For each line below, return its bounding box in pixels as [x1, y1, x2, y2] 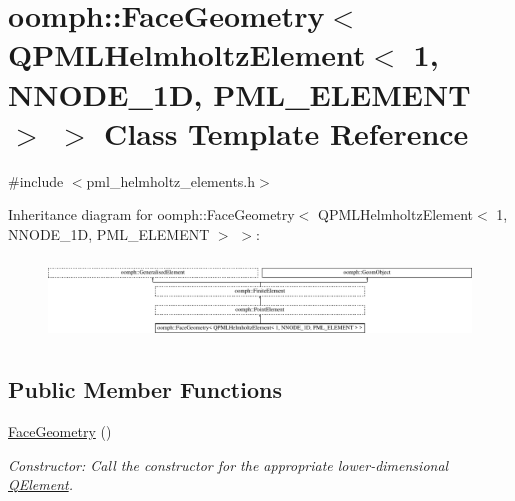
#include [8, 170, 64, 191]
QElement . [8, 474, 73, 495]
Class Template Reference [104, 112, 469, 153]
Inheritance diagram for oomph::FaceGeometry [8, 204, 295, 225]
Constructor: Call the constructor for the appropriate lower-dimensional [8, 454, 449, 475]
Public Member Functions [8, 374, 282, 405]
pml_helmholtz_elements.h [86, 170, 256, 191]
